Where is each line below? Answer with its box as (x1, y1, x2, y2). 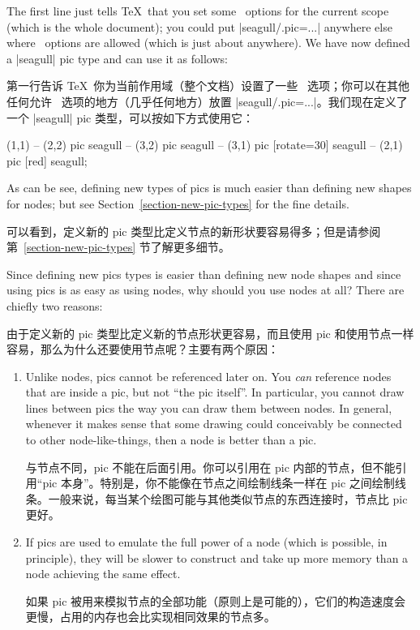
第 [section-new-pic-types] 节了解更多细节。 (6, 238, 230, 255)
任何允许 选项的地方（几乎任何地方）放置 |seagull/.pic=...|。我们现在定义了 (6, 92, 408, 109)
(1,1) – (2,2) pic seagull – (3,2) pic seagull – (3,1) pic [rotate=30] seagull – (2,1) (6, 136, 403, 153)
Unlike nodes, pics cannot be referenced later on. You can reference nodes (25, 367, 392, 384)
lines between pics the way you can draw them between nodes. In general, (25, 399, 392, 416)
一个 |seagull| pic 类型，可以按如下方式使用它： (6, 109, 254, 126)
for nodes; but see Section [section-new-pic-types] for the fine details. (6, 195, 349, 212)
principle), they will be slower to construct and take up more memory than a (25, 549, 409, 566)
